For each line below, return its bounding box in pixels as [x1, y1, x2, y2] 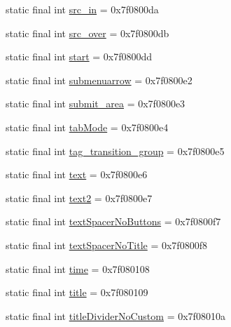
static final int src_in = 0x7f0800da [6, 2, 159, 16]
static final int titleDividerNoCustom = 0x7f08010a [6, 308, 225, 323]
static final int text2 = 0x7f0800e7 [6, 190, 153, 205]
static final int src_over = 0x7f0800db [6, 25, 169, 40]
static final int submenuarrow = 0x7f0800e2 [6, 72, 192, 87]
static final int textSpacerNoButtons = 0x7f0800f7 [6, 214, 221, 229]
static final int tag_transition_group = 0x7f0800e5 [6, 143, 225, 158]
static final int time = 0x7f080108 [6, 261, 150, 276]
